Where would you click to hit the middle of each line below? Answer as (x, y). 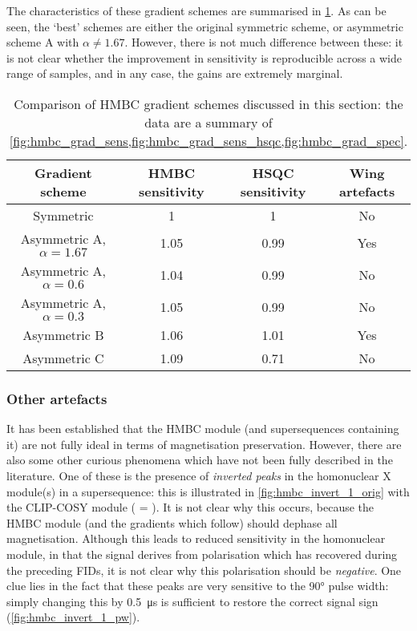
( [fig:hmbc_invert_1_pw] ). (73, 617)
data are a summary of (208, 122)
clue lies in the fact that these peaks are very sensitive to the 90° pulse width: (198, 586)
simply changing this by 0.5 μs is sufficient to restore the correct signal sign (192, 601)
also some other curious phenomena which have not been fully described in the (200, 460)
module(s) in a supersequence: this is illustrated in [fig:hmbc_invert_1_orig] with (208, 491)
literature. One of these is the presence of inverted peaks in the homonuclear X (199, 475)
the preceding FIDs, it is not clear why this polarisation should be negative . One (204, 570)
